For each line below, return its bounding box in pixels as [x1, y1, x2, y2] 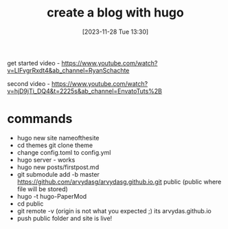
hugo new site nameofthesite [16, 133, 100, 142]
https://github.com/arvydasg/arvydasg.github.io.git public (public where [16, 177, 222, 186]
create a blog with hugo [47, 5, 184, 21]
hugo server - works [16, 155, 76, 164]
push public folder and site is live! [16, 214, 113, 222]
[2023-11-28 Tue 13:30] [82, 28, 149, 36]
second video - [7, 79, 50, 87]
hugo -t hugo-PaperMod [16, 192, 87, 200]
